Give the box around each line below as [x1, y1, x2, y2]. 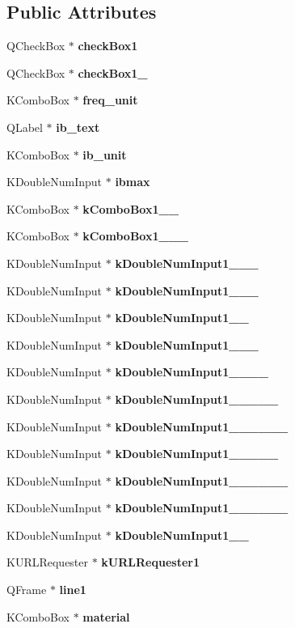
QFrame [6, 581, 47, 598]
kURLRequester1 [101, 554, 200, 571]
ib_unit [82, 146, 127, 163]
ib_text [56, 118, 100, 135]
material [82, 608, 130, 625]
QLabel [6, 118, 43, 135]
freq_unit [82, 91, 138, 108]
